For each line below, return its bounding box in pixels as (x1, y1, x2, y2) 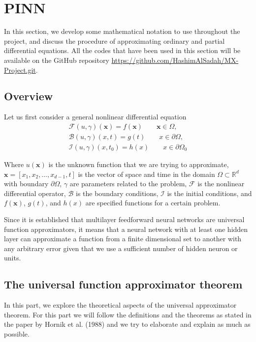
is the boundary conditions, (75, 188, 159, 198)
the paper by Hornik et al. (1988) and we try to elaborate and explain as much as (4, 319, 251, 329)
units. (4, 253, 21, 263)
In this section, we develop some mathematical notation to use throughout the (4, 26, 240, 36)
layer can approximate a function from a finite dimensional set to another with (4, 233, 242, 244)
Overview (4, 88, 53, 104)
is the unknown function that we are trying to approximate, (48, 159, 229, 169)
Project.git (4, 64, 36, 75)
